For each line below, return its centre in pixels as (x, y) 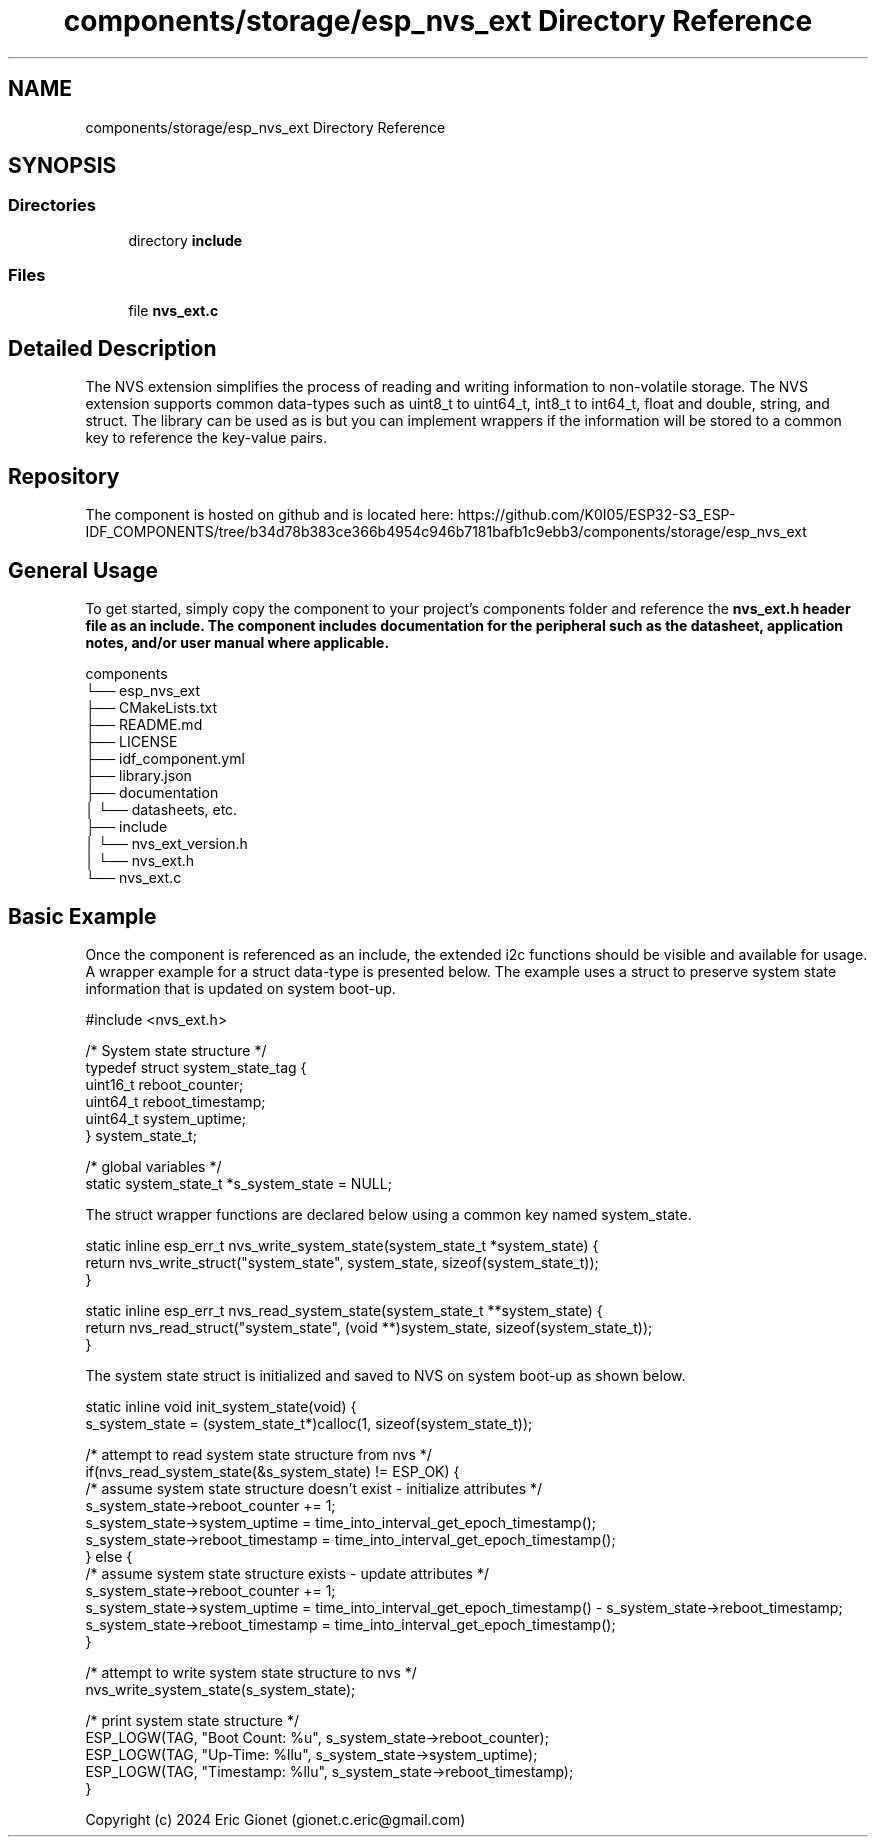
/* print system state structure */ (192, 1720)
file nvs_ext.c (173, 310)
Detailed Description (112, 348)
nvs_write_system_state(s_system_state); (220, 1689)
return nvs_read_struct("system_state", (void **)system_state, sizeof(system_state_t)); (369, 1327)
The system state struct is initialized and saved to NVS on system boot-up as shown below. (385, 1375)
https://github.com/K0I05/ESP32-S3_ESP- (596, 515)
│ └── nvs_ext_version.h (166, 844)
